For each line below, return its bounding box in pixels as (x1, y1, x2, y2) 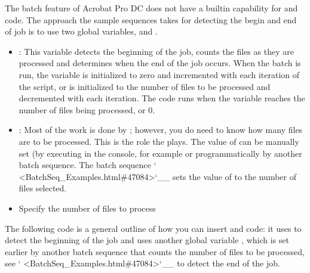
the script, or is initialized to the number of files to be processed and (19, 80, 271, 92)
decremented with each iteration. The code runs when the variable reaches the (19, 92, 305, 104)
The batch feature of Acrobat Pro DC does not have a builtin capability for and (5, 2, 298, 14)
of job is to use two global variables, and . (5, 25, 158, 38)
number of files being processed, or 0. (19, 103, 155, 116)
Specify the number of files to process (19, 201, 156, 214)
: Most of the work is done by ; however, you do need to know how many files (19, 123, 303, 136)
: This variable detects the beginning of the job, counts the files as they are (19, 45, 294, 57)
